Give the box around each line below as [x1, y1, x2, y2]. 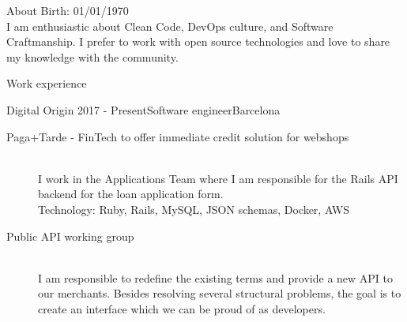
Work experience [6, 75, 87, 92]
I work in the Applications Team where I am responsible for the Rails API [38, 170, 398, 186]
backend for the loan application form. [38, 185, 224, 202]
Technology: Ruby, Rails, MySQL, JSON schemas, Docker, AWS [38, 200, 350, 217]
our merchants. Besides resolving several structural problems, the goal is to [38, 285, 401, 301]
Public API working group [6, 227, 134, 244]
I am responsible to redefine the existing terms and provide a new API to [38, 269, 394, 286]
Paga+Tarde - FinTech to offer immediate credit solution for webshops [6, 128, 349, 144]
